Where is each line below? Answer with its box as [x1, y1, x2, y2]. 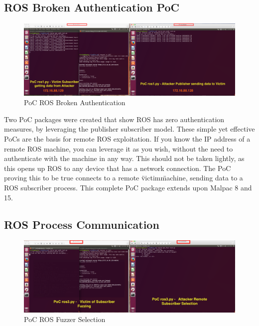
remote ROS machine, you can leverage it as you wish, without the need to [4, 143, 233, 154]
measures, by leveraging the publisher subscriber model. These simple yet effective [4, 124, 255, 134]
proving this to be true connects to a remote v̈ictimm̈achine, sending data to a [4, 172, 243, 183]
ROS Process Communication [4, 216, 159, 232]
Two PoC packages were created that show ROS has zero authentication [4, 114, 225, 124]
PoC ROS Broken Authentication [24, 97, 126, 108]
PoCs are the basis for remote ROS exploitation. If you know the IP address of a [4, 134, 251, 144]
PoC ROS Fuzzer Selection [24, 314, 106, 325]
